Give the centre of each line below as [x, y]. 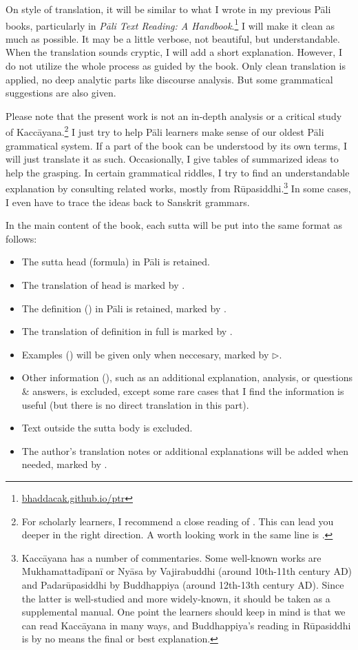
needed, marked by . [64, 464]
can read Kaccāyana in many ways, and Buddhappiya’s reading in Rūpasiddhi [186, 625]
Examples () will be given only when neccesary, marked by [145, 354]
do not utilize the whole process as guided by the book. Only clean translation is [176, 66]
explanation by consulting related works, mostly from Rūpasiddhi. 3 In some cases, [178, 187]
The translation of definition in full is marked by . [127, 331]
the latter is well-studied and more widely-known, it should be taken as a [176, 598]
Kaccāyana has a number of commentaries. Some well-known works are [171, 557]
